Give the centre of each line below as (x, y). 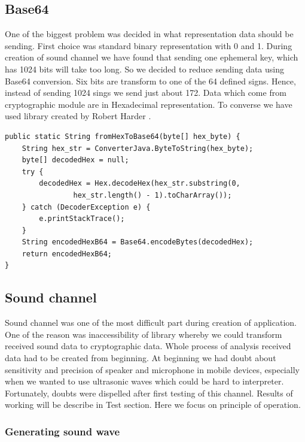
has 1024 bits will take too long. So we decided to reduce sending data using (144, 69)
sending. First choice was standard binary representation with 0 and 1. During (149, 45)
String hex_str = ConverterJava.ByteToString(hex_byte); (138, 148)
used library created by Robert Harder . (78, 116)
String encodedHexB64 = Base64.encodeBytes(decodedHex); (138, 242)
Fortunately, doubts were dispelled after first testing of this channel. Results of (149, 393)
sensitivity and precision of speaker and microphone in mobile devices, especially (152, 369)
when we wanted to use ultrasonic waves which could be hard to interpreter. (144, 381)
